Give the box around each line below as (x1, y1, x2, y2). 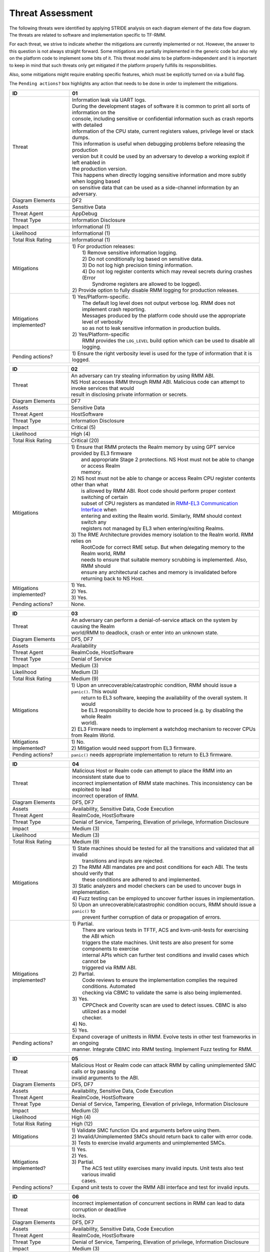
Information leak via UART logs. (71, 96, 146, 103)
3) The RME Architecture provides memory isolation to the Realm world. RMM (70, 531, 253, 538)
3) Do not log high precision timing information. (81, 261, 193, 268)
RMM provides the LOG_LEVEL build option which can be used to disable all (81, 337, 255, 344)
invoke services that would (70, 385, 134, 392)
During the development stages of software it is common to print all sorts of (71, 103, 250, 110)
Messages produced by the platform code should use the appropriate (81, 312, 246, 319)
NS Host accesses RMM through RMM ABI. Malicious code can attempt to (70, 378, 245, 385)
